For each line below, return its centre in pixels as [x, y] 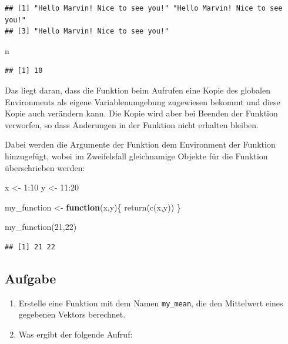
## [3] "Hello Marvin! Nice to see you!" [87, 31]
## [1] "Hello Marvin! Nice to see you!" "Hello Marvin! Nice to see [144, 8]
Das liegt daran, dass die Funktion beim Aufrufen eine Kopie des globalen [138, 90]
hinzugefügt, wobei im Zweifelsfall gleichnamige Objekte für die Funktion [136, 156]
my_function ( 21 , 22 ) [41, 227]
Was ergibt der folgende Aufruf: [76, 334]
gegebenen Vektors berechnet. [72, 314]
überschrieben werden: [45, 167]
